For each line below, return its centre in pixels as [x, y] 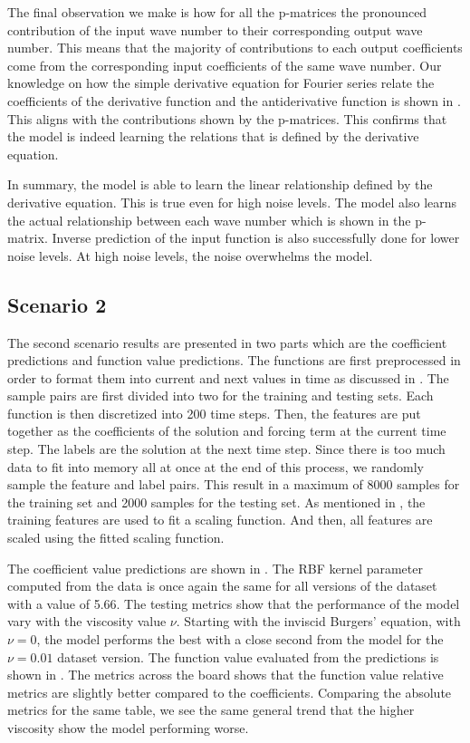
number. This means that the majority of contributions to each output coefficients [235, 48]
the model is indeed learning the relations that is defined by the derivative [213, 136]
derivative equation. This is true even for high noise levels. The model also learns [232, 202]
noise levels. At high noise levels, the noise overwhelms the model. [190, 255]
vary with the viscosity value [87, 621]
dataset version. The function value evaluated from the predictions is [248, 656]
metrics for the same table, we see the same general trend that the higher [211, 710]
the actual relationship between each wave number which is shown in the [209, 220]
